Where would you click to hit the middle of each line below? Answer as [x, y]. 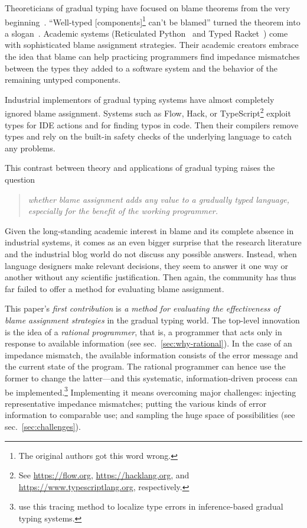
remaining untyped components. [63, 80]
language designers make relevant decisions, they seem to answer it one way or [147, 265]
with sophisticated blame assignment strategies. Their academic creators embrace [152, 45]
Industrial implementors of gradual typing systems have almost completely [140, 99]
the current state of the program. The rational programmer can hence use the [145, 366]
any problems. [30, 148]
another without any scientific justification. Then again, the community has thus [151, 277]
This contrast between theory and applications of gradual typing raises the [140, 168]
